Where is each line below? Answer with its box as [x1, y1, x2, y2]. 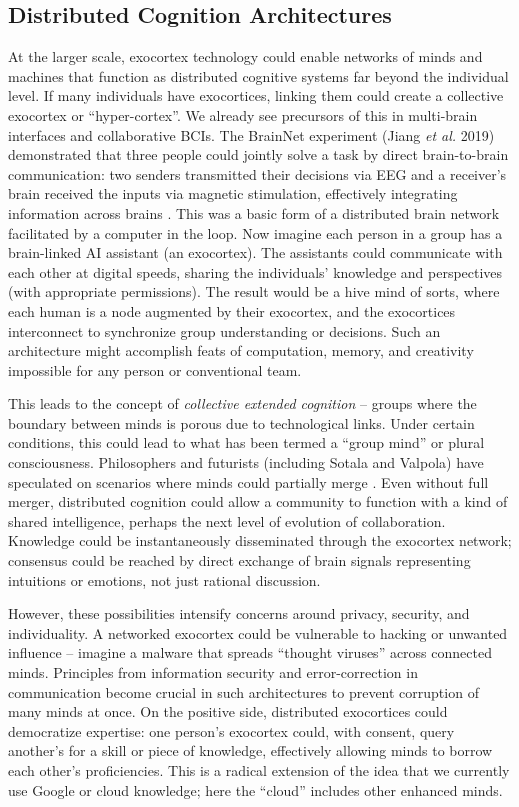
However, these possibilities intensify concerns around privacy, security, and [8, 603, 470, 624]
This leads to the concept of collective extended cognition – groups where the [8, 393, 477, 414]
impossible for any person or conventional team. [8, 359, 302, 380]
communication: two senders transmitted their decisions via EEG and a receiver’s [8, 163, 507, 184]
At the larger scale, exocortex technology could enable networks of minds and [8, 46, 483, 67]
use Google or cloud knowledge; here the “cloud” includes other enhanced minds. [8, 779, 503, 800]
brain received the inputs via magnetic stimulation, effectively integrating [8, 183, 458, 204]
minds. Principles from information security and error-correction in [8, 662, 418, 683]
